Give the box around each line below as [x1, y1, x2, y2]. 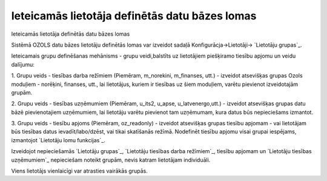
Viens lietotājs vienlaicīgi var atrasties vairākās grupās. [11, 167, 148, 175]
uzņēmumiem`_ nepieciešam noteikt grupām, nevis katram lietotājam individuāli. [11, 156, 211, 163]
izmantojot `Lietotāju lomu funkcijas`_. [11, 136, 105, 143]
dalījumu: [11, 61, 35, 68]
